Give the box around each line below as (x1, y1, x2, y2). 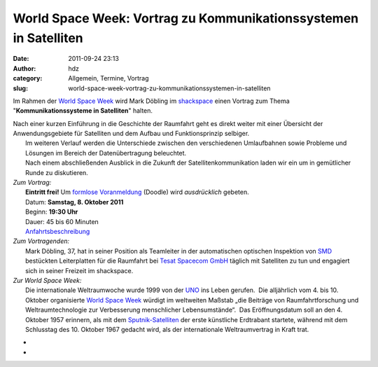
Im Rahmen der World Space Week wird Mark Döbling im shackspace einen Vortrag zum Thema (13, 97, 290, 105)
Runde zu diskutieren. (25, 168, 89, 176)
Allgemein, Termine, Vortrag (68, 74, 150, 83)
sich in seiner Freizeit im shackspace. (25, 266, 134, 275)
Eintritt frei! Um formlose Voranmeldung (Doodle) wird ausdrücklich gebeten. (25, 188, 249, 196)
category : (13, 74, 43, 83)
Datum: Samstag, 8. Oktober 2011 (25, 198, 124, 206)
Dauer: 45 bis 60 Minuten (25, 217, 99, 226)
